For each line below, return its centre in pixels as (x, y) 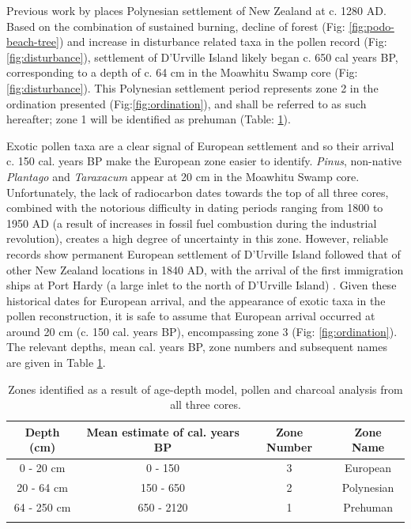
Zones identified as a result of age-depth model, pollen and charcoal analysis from (205, 389)
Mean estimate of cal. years (163, 431)
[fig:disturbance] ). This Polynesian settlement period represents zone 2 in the (192, 87)
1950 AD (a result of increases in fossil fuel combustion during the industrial (192, 223)
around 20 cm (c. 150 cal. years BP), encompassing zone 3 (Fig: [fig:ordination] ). (202, 331)
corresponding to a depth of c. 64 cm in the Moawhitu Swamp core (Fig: (182, 72)
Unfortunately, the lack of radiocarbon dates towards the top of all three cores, (198, 192)
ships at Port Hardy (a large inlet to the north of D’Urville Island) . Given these (202, 285)
